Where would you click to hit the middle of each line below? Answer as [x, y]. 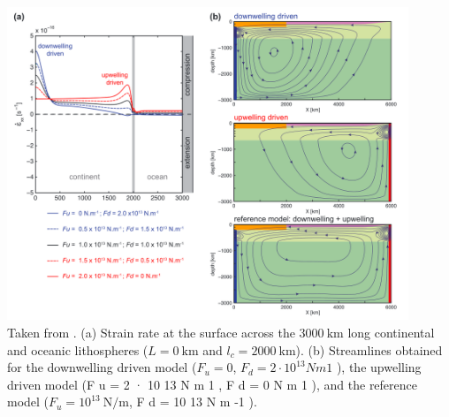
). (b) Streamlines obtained [369, 349]
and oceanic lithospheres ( [78, 349]
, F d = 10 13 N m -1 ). [193, 402]
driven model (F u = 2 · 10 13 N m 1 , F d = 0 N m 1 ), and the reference [213, 384]
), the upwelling [379, 367]
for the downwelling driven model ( [102, 367]
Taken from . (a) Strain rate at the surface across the [151, 332]
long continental [391, 332]
